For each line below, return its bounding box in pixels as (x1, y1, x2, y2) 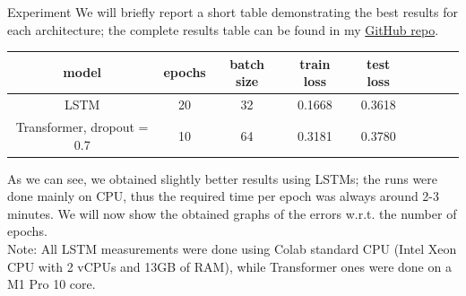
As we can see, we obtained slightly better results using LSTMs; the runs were (7, 169, 438, 187)
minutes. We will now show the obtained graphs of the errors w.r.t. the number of (7, 204, 457, 222)
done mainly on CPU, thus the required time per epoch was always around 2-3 (7, 187, 440, 205)
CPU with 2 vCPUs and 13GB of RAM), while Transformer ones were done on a (7, 257, 452, 275)
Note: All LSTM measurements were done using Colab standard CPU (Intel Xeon (7, 239, 457, 258)
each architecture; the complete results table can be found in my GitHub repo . (7, 20, 439, 39)
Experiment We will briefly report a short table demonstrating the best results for (7, 3, 458, 21)
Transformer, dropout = (15, 117, 149, 135)
